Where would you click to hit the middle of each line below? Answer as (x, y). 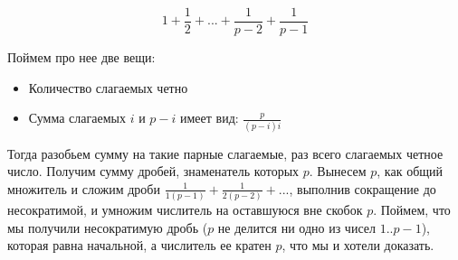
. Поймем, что (412, 210)
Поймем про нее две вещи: (81, 57)
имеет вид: (209, 118)
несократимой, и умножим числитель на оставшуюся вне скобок (185, 210)
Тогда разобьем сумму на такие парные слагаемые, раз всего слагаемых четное (225, 153)
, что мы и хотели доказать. (358, 245)
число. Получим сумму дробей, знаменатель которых (153, 171)
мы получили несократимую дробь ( (108, 227)
